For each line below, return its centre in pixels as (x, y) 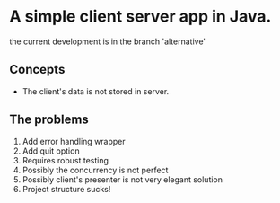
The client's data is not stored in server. (96, 91)
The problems (49, 120)
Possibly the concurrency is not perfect (95, 170)
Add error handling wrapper (74, 141)
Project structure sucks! (66, 189)
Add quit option (51, 151)
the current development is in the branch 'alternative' (108, 41)
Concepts (37, 70)
